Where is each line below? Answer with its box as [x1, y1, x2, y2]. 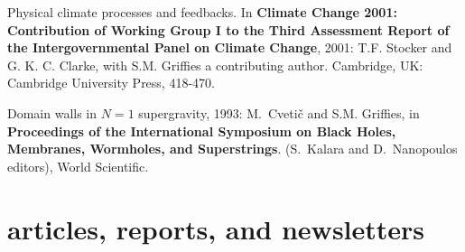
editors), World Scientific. [7, 156, 149, 175]
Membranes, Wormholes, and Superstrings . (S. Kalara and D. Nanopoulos [7, 139, 458, 158]
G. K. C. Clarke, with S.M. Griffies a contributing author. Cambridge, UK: [7, 55, 423, 74]
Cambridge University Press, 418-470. [7, 73, 215, 92]
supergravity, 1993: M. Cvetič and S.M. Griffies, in [138, 103, 420, 122]
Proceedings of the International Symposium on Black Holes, [7, 121, 396, 140]
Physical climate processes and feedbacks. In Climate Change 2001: [7, 3, 397, 21]
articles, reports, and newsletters [7, 210, 425, 247]
